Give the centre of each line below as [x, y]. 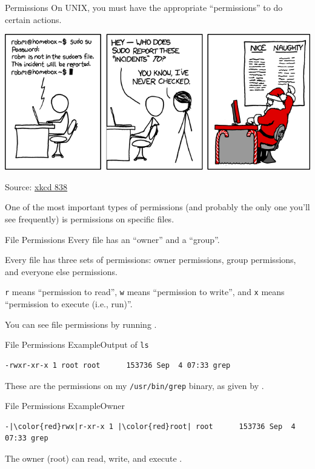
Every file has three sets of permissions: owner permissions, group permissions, [151, 260]
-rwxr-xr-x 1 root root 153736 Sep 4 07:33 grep [118, 365]
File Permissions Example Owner [65, 406]
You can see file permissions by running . [81, 324]
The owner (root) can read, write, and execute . [94, 458]
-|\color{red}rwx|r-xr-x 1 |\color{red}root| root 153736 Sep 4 [150, 426]
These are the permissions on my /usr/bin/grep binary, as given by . [134, 385]
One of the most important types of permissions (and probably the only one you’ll [157, 207]
